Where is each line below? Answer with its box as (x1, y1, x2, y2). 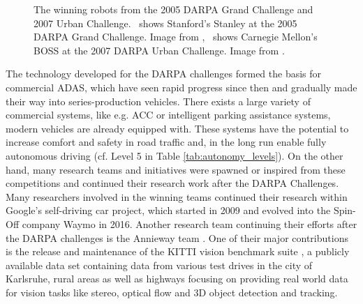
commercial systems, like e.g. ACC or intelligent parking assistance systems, (6, 107, 331, 122)
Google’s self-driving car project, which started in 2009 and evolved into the (6, 203, 331, 218)
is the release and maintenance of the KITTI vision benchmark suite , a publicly (6, 244, 350, 259)
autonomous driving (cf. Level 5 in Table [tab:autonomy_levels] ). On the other (6, 148, 343, 162)
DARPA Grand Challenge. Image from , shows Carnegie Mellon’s (34, 29, 318, 44)
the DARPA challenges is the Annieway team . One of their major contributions (6, 230, 348, 245)
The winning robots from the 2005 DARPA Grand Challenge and (34, 2, 313, 16)
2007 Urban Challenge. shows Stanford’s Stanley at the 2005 (34, 15, 297, 30)
